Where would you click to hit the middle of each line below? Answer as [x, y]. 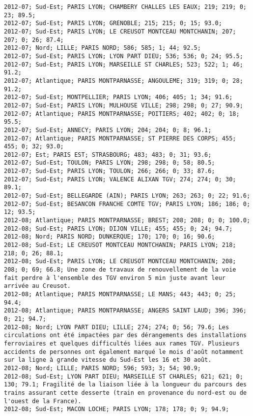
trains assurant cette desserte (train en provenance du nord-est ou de [125, 393]
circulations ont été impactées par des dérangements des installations [125, 335]
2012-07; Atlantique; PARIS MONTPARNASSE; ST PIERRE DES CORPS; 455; [120, 138]
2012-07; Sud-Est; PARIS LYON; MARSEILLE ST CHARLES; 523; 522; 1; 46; [124, 64]
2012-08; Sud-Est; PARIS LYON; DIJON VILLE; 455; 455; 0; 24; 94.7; [118, 228]
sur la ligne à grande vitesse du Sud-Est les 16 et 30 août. [108, 360]
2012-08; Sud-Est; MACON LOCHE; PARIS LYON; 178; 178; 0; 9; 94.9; [117, 409]
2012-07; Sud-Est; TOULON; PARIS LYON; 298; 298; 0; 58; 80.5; [110, 163]
